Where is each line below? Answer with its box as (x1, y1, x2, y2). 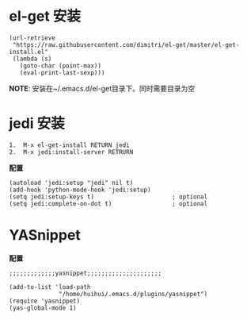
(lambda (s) (12, 55, 52, 63)
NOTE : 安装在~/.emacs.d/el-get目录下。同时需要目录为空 (9, 83, 196, 93)
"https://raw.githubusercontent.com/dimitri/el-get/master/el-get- (12, 40, 240, 48)
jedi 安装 (9, 114, 66, 133)
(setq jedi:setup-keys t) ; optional (9, 192, 208, 201)
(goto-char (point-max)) (19, 61, 102, 70)
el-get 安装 (9, 7, 82, 25)
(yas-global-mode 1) (9, 303, 78, 312)
